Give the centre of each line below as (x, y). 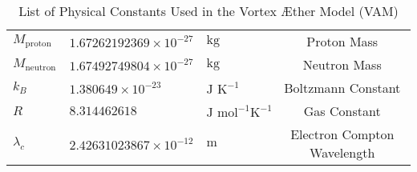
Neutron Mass (342, 64)
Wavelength (342, 152)
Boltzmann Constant (342, 88)
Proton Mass (342, 41)
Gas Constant (342, 111)
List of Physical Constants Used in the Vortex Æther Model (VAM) (208, 11)
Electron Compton (342, 134)
